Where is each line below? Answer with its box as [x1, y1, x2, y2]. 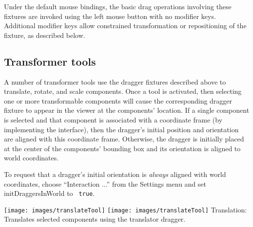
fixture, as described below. [4, 30, 85, 40]
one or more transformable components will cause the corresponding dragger [4, 95, 233, 105]
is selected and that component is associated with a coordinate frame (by [4, 114, 223, 124]
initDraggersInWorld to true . [4, 188, 95, 198]
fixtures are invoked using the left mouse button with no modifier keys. [4, 11, 216, 21]
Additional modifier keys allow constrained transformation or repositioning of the [4, 20, 247, 31]
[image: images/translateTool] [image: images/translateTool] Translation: [4, 204, 247, 214]
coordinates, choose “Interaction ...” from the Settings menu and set [4, 178, 206, 189]
